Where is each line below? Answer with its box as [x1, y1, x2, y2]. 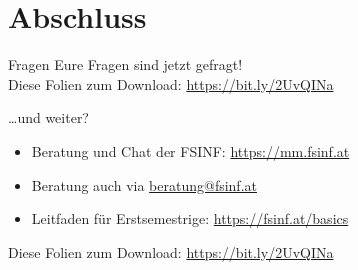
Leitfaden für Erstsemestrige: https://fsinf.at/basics [31, 208, 349, 229]
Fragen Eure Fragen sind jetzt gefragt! [8, 54, 243, 75]
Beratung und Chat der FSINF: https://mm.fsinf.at [31, 140, 350, 161]
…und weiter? [8, 107, 89, 128]
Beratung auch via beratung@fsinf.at [31, 174, 257, 195]
